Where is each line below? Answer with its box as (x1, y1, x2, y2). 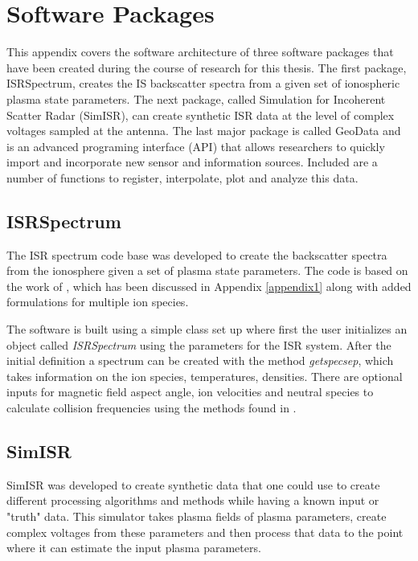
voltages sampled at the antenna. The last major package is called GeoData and (6, 122, 401, 139)
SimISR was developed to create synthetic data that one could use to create (6, 476, 380, 493)
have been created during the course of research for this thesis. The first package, (6, 59, 407, 76)
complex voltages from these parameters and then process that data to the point (6, 523, 404, 540)
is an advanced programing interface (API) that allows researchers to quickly (6, 137, 385, 154)
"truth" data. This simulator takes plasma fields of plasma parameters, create (6, 508, 387, 524)
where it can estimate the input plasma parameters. (6, 539, 261, 556)
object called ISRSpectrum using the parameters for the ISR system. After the (6, 336, 391, 353)
